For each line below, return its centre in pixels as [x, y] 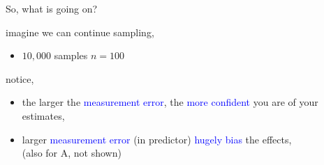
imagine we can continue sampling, [80, 32]
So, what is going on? [52, 8]
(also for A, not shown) [72, 153]
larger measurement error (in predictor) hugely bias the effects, [157, 139]
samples [71, 55]
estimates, [43, 115]
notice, [20, 78]
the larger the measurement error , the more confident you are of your [170, 102]
